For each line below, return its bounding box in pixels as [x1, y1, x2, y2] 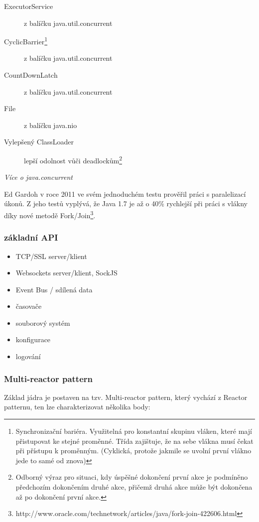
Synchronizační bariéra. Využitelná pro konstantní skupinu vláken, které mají [15, 426, 252, 436]
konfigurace [15, 334, 51, 345]
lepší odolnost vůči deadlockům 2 [24, 154, 122, 165]
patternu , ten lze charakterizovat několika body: [4, 401, 150, 412]
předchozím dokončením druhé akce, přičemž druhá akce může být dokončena [15, 482, 253, 492]
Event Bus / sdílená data [15, 284, 93, 294]
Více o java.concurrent [4, 172, 73, 182]
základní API [4, 231, 58, 244]
